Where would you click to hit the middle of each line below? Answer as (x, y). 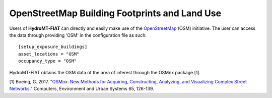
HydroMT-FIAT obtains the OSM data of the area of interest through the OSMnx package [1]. (105, 72)
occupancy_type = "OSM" (48, 61)
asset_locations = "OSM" (49, 54)
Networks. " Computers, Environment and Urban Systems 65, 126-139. (82, 89)
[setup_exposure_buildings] (53, 47)
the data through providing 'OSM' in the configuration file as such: (78, 35)
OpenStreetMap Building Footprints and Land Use (115, 13)
